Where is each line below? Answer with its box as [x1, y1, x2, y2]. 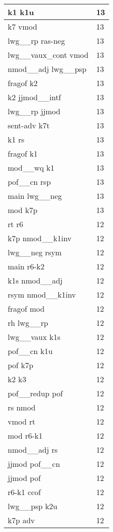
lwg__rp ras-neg [8, 35, 65, 46]
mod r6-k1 [8, 430, 43, 441]
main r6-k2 [8, 261, 45, 272]
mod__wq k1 [8, 162, 55, 173]
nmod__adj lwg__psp [8, 63, 86, 74]
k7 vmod [8, 21, 37, 32]
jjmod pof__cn [8, 458, 60, 469]
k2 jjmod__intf [8, 91, 61, 103]
